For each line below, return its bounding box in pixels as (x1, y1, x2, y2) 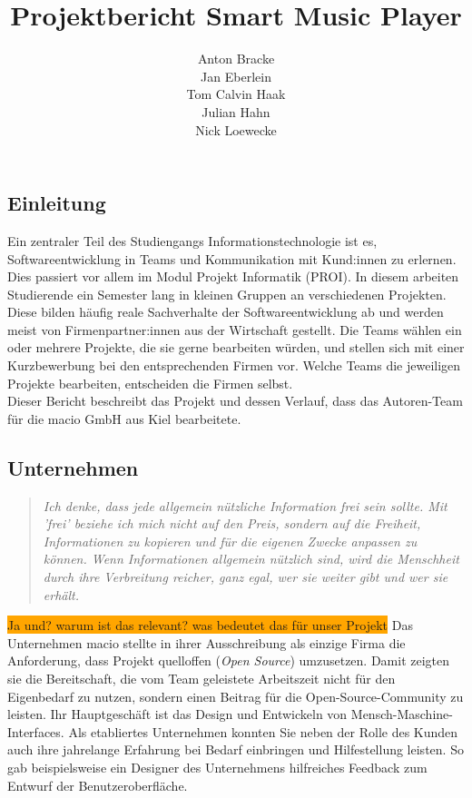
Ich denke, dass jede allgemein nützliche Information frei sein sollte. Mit (43, 496, 447, 515)
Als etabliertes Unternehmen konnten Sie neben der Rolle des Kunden (68, 722, 458, 741)
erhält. (43, 585, 79, 604)
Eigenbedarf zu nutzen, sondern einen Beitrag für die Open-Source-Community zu (7, 686, 464, 705)
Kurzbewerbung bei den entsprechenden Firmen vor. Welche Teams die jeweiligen (7, 356, 461, 375)
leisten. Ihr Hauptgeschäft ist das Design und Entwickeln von (7, 704, 348, 724)
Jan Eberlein (201, 66, 271, 85)
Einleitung (7, 189, 106, 217)
